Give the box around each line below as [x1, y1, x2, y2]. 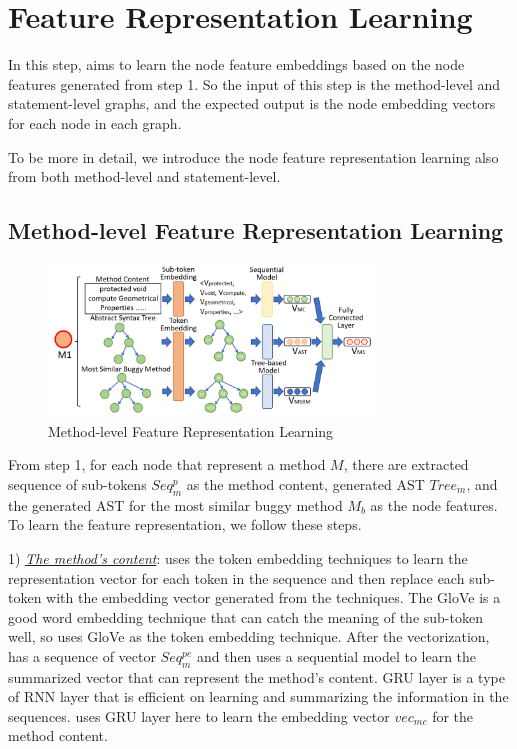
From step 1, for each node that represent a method [8, 454, 326, 475]
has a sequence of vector [8, 645, 156, 666]
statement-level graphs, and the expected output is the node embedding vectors [8, 93, 496, 114]
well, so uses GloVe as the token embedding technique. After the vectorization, [8, 626, 490, 647]
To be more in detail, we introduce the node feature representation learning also [8, 146, 499, 167]
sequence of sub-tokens [8, 473, 147, 494]
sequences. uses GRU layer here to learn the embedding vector [8, 705, 390, 726]
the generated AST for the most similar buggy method [8, 494, 343, 515]
